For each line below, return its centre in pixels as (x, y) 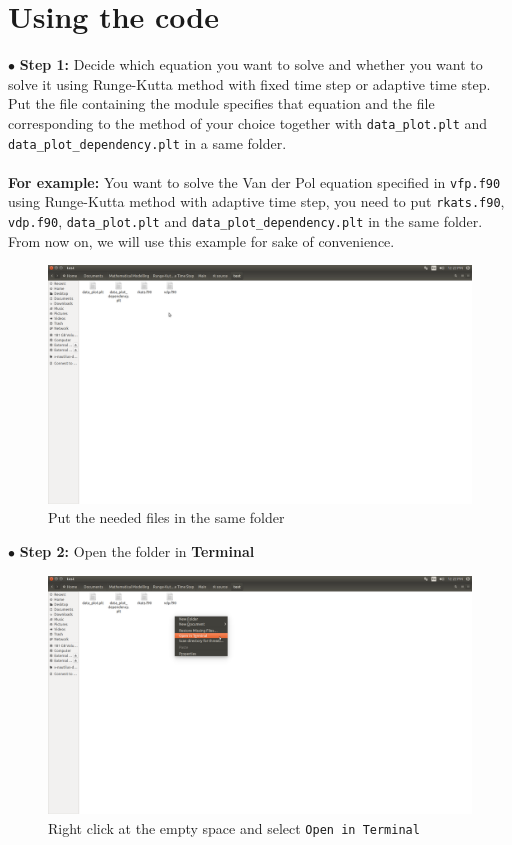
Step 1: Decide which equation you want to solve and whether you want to (251, 64)
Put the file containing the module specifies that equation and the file (221, 103)
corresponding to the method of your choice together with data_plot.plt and (248, 122)
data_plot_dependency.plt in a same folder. (147, 142)
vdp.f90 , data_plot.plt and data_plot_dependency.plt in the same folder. (245, 221)
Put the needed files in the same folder (166, 517)
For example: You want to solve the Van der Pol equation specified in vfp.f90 (254, 181)
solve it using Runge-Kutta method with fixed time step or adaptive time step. (249, 83)
